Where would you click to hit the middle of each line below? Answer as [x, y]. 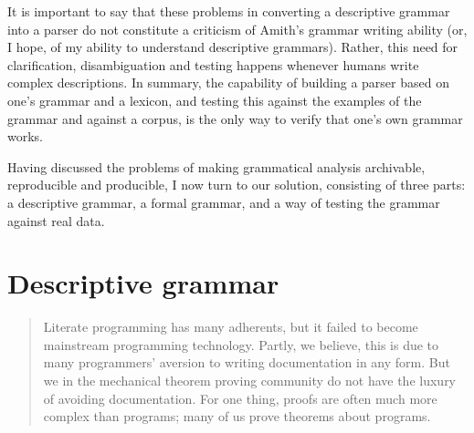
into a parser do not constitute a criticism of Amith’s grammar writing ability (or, [237, 29]
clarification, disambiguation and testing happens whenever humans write [213, 64]
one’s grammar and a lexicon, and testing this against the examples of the [215, 100]
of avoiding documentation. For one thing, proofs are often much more [240, 398]
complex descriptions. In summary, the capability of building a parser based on [228, 82]
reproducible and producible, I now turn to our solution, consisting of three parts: [237, 185]
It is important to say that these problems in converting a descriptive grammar [229, 11]
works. [26, 136]
